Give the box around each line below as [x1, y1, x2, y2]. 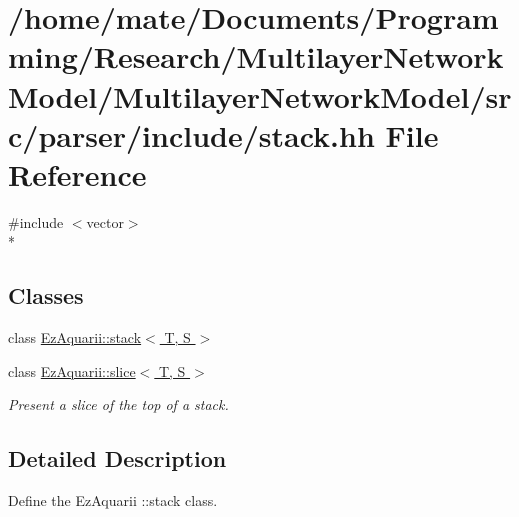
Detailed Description [8, 443, 227, 474]
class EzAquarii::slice [8, 360, 136, 381]
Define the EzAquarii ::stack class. [8, 490, 218, 511]
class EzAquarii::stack [8, 327, 142, 348]
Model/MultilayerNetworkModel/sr [8, 75, 512, 116]
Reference [8, 153, 147, 194]
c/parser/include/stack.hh [8, 114, 375, 155]
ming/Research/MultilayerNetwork [8, 36, 504, 77]
